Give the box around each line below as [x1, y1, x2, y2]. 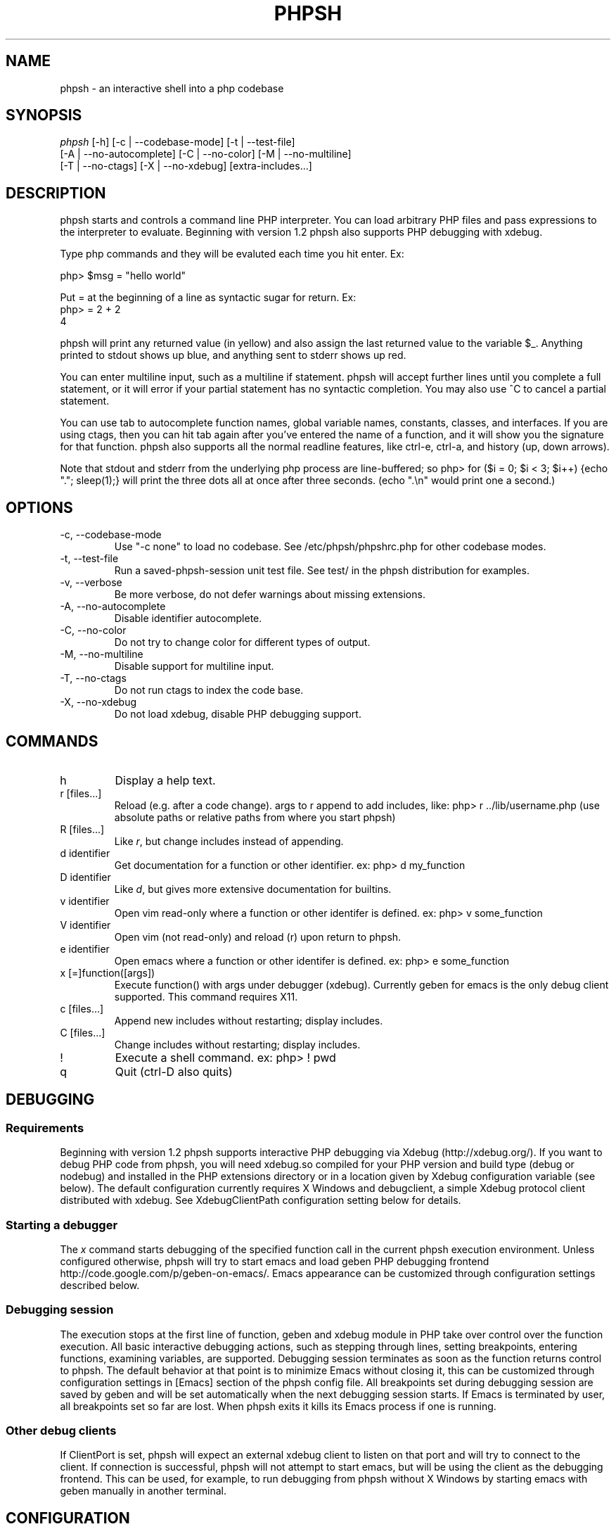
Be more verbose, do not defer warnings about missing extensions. [114, 588, 425, 601]
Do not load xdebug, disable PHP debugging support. [114, 708, 361, 721]
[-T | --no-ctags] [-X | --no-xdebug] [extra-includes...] [60, 160, 312, 172]
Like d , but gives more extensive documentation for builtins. [114, 882, 392, 895]
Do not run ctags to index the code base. [114, 684, 304, 697]
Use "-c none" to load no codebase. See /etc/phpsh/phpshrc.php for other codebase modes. [114, 540, 546, 553]
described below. [60, 1279, 140, 1291]
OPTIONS [6, 498, 73, 516]
